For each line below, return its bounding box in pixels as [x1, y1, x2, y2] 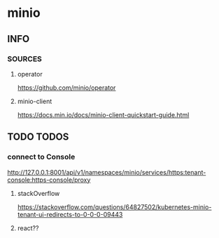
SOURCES [7, 54, 42, 64]
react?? [17, 223, 39, 232]
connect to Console [7, 152, 76, 162]
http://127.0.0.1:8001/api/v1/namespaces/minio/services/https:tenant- [7, 168, 206, 176]
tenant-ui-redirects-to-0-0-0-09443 [17, 210, 123, 218]
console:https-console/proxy [7, 176, 91, 184]
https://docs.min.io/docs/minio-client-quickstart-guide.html [17, 110, 190, 119]
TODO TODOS [7, 131, 69, 143]
